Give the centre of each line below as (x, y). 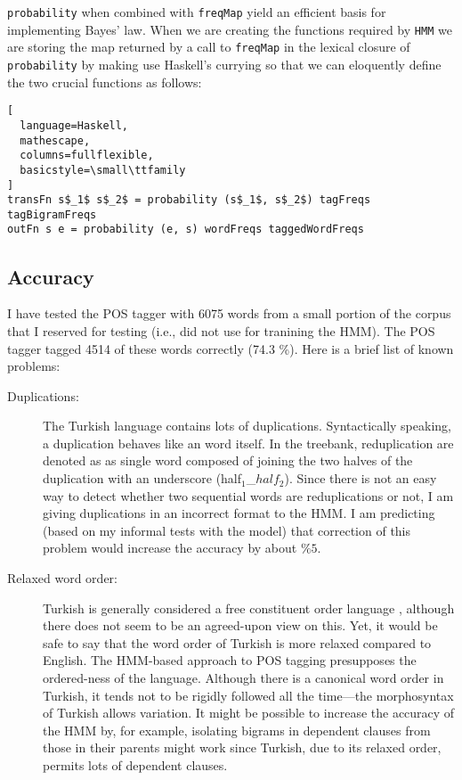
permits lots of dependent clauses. (135, 764)
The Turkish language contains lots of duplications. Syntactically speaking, (247, 426)
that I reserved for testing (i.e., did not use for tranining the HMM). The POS (221, 330)
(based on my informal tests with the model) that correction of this (227, 530)
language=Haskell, (74, 125)
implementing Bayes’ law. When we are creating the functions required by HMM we (230, 29)
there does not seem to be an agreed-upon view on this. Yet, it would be (240, 625)
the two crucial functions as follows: (105, 82)
